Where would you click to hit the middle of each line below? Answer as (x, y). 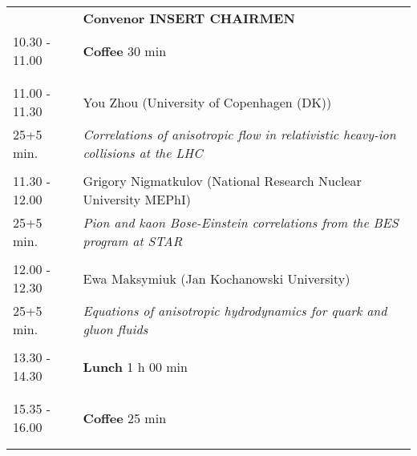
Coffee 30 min (125, 50)
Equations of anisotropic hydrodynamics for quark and (235, 311)
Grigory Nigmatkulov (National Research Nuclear (222, 181)
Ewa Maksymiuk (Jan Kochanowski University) (217, 278)
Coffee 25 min (125, 418)
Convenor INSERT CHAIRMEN (189, 18)
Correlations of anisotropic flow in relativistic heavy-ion (239, 134)
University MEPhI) (137, 199)
